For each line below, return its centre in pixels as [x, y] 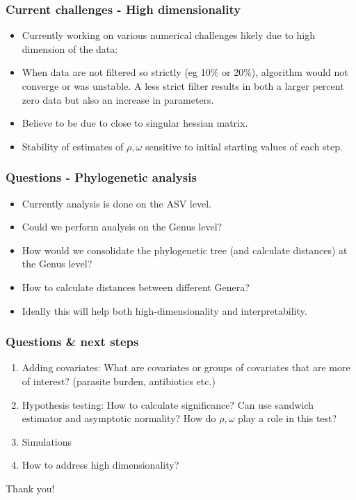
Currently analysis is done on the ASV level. [116, 203]
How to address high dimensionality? [100, 465]
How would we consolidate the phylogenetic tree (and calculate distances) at [185, 250]
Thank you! [30, 488]
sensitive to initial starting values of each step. [244, 146]
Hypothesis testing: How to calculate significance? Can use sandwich [168, 404]
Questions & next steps [72, 342]
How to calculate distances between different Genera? [136, 287]
